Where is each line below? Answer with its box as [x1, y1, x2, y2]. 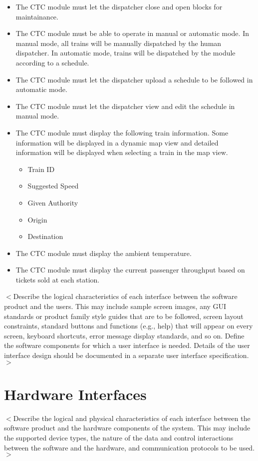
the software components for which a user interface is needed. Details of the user [4, 340, 250, 350]
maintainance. [15, 11, 58, 21]
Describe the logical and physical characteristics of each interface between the [13, 412, 251, 423]
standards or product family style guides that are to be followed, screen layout [4, 310, 244, 321]
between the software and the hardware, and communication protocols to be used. [4, 442, 255, 452]
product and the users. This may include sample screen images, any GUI [4, 301, 227, 311]
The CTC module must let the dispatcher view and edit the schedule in [15, 100, 235, 111]
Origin [27, 214, 47, 224]
